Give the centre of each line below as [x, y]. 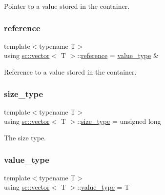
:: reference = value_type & [118, 55]
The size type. [25, 137]
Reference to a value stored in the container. [70, 72]
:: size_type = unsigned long [119, 121]
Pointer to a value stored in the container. [67, 6]
